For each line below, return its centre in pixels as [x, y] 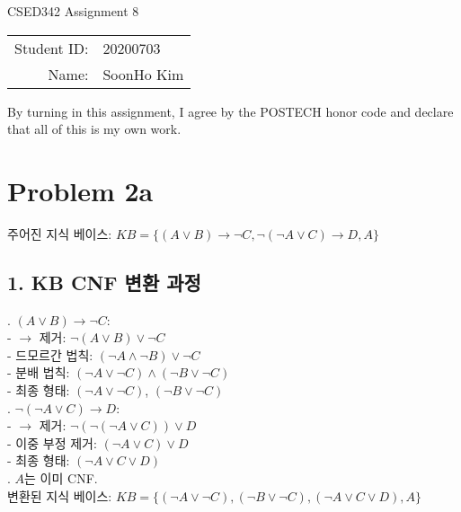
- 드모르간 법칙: [50, 354]
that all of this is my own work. [94, 129]
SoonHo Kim [143, 74]
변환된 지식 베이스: [60, 495]
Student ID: [52, 48]
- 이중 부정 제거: [52, 442]
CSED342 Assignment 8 [73, 11]
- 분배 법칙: [39, 372]
